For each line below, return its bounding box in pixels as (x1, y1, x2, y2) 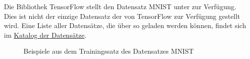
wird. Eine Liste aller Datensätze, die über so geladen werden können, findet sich (4, 20, 246, 30)
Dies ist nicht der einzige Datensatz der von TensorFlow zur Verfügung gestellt (4, 11, 240, 21)
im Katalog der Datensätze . (4, 29, 87, 40)
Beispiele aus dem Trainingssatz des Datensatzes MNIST (23, 46, 194, 56)
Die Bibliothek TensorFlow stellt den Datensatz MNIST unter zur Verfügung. (4, 1, 236, 11)
